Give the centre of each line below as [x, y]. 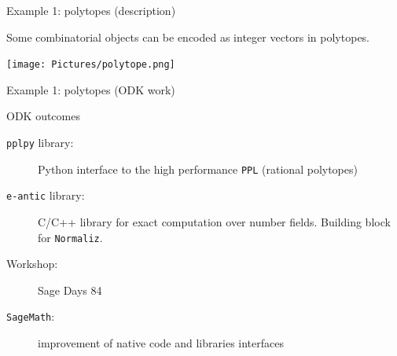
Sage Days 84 [70, 290]
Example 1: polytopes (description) [91, 10]
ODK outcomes [43, 116]
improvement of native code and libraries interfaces [161, 343]
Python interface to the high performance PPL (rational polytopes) [198, 169]
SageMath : [31, 316]
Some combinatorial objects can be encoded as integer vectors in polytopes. [188, 37]
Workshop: [32, 264]
